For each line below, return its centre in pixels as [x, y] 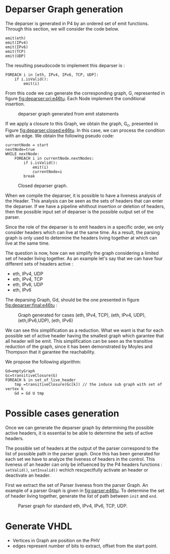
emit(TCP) [16, 51]
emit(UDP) [16, 56]
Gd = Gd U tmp [29, 393]
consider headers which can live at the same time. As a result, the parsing [82, 232]
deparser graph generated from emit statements [69, 113]
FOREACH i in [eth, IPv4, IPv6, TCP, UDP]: [52, 75]
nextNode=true [20, 149]
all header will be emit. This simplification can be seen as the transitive [79, 341]
